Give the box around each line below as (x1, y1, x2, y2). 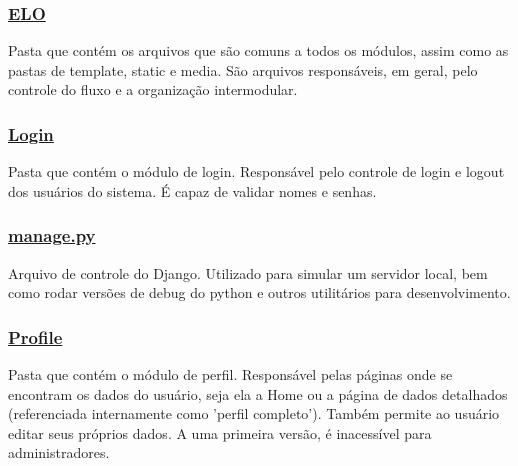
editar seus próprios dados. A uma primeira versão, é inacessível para (8, 422, 432, 443)
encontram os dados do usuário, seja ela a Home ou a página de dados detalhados (8, 383, 508, 404)
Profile (8, 324, 63, 349)
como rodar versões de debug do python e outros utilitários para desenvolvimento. (8, 282, 511, 303)
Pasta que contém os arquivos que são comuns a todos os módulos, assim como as (8, 40, 509, 61)
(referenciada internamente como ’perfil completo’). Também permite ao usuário (8, 403, 500, 424)
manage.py (8, 223, 96, 248)
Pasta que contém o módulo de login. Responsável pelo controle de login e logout (8, 161, 505, 182)
